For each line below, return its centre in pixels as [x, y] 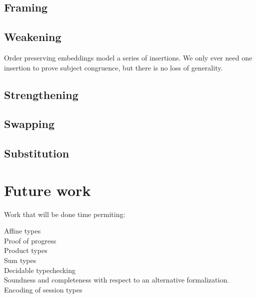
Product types [26, 250]
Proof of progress [30, 240]
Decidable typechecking [40, 270]
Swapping [29, 124]
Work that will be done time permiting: [65, 214]
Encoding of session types [43, 289]
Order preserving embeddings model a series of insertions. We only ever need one [128, 57]
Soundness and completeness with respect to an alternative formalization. [117, 280]
